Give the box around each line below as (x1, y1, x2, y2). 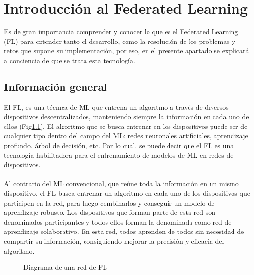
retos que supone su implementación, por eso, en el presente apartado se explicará (4, 45, 249, 56)
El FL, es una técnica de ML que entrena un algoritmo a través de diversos (4, 102, 229, 112)
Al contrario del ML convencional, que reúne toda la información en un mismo (4, 178, 239, 189)
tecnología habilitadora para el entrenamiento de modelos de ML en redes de (4, 149, 233, 160)
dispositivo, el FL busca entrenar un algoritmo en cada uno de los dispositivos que (4, 188, 250, 198)
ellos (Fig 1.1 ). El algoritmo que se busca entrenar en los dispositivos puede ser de (4, 121, 248, 131)
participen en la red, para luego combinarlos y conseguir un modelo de (4, 197, 215, 208)
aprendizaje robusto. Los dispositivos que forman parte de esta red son (4, 207, 215, 217)
